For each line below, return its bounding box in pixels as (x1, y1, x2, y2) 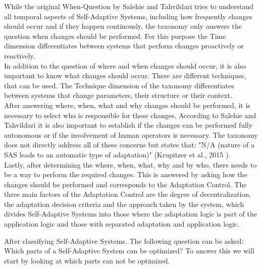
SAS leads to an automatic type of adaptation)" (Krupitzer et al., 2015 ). (4, 149, 231, 159)
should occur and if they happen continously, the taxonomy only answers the (4, 21, 242, 31)
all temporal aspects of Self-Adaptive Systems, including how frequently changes (4, 11, 252, 21)
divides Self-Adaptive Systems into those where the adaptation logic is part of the (4, 208, 257, 219)
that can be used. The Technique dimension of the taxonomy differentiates (4, 80, 235, 90)
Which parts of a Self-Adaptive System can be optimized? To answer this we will (4, 245, 254, 256)
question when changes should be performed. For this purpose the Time (4, 30, 226, 41)
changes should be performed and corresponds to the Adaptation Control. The (4, 179, 247, 189)
